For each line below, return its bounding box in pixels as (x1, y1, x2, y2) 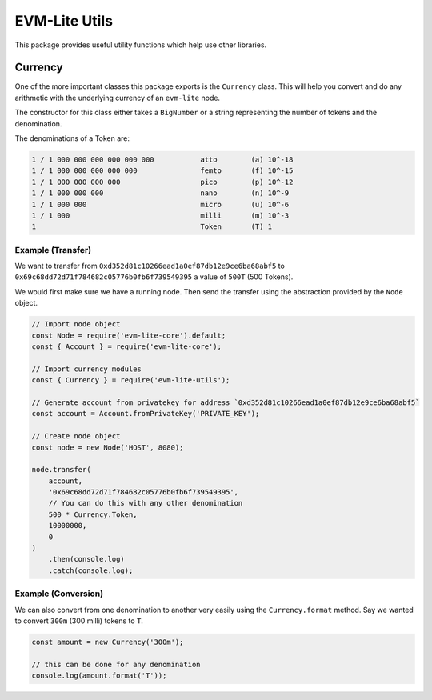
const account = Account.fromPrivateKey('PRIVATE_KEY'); (31, 409, 260, 418)
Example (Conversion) (14, 588, 104, 599)
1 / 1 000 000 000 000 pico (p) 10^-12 (31, 177, 294, 186)
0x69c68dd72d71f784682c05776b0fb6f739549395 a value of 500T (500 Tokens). (14, 272, 294, 282)
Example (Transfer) (14, 244, 92, 255)
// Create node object (31, 432, 121, 441)
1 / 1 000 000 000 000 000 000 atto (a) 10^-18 (31, 155, 294, 164)
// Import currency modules (31, 364, 142, 374)
